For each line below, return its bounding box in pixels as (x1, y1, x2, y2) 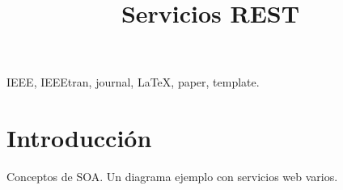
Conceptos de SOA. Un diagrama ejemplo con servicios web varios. (6, 168, 338, 185)
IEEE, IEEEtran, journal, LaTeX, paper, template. (6, 74, 260, 91)
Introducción (6, 121, 152, 154)
